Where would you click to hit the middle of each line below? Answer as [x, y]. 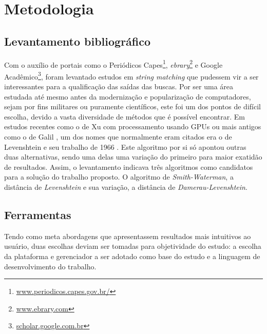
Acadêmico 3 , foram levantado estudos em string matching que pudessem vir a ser [131, 75]
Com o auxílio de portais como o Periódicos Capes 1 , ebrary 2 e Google [113, 64]
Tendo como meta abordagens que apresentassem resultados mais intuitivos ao [128, 236]
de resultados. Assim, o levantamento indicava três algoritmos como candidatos [129, 166]
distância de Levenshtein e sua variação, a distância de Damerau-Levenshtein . [126, 187]
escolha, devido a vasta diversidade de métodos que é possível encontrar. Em [125, 116]
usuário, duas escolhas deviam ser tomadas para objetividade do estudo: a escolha [133, 246]
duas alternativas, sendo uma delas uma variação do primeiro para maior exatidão [133, 157]
